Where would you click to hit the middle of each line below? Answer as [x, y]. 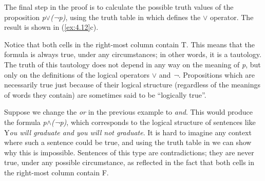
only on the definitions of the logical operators [77, 74]
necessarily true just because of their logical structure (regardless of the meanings [132, 85]
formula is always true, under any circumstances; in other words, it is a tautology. [133, 54]
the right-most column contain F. [56, 172]
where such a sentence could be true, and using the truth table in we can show [128, 142]
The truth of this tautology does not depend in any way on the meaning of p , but [132, 64]
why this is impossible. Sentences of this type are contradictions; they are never [129, 152]
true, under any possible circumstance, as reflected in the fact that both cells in [129, 162]
